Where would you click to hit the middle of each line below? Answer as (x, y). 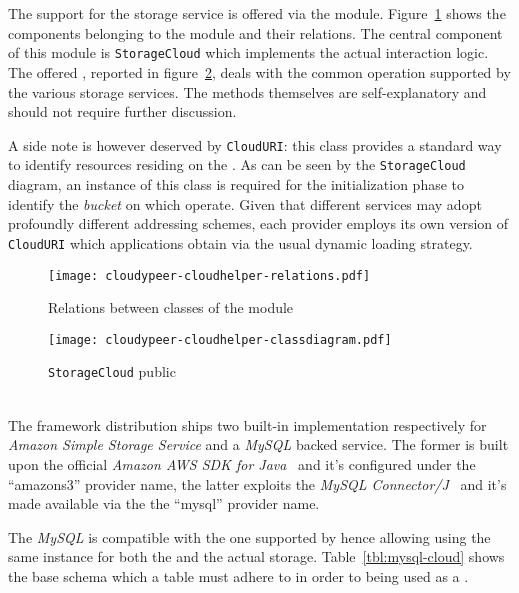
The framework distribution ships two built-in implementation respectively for (247, 424)
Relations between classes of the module (171, 307)
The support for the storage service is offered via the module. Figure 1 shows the (257, 13)
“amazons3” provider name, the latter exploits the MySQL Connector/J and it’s (257, 483)
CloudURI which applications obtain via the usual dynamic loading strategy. (240, 242)
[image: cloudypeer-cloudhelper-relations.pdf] (209, 275)
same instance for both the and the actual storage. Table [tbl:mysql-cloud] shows (256, 556)
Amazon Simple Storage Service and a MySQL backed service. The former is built (258, 444)
